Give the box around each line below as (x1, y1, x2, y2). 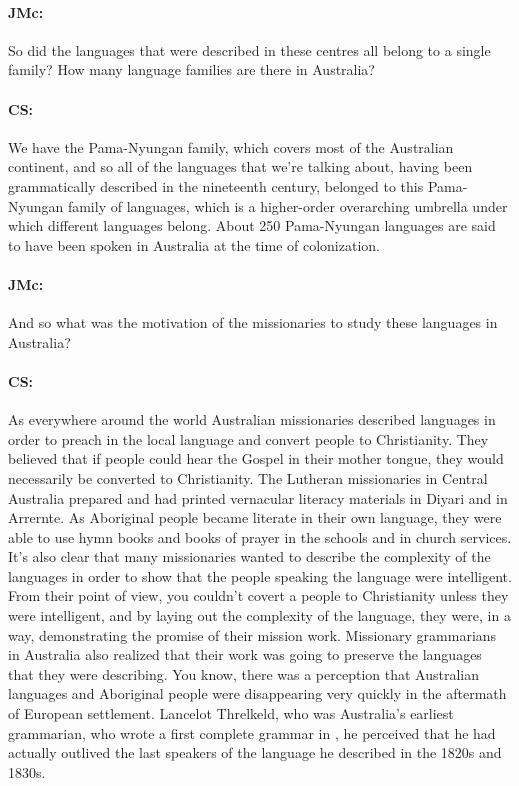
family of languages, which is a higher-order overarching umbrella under (67, 195, 508, 216)
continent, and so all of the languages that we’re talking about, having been (8, 156, 473, 177)
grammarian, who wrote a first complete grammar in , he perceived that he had (8, 722, 496, 743)
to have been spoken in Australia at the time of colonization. (8, 234, 380, 255)
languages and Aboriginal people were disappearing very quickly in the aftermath (8, 683, 507, 704)
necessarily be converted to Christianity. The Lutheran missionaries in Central (8, 467, 488, 488)
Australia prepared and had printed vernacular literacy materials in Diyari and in (8, 487, 508, 508)
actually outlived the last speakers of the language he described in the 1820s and (8, 742, 502, 763)
